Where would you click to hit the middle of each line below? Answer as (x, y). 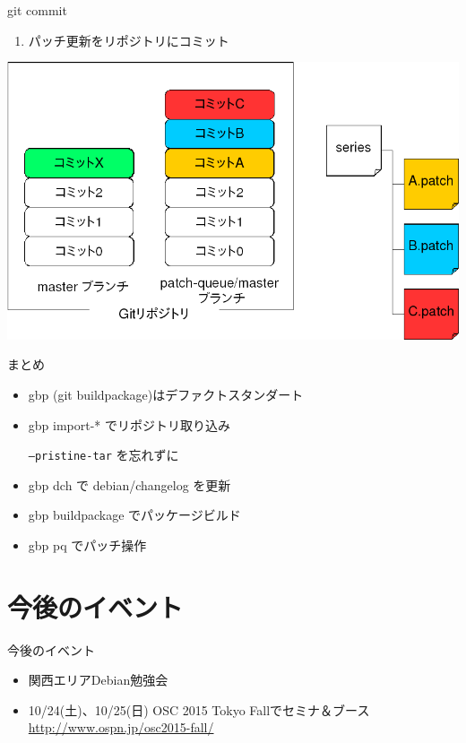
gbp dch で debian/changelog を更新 (129, 484)
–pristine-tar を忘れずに (104, 455)
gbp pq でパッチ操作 (87, 544)
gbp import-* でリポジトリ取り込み (129, 424)
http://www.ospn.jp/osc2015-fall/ (121, 727)
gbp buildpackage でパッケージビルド (134, 515)
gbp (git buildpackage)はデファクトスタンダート (166, 394)
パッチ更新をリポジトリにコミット (129, 40)
